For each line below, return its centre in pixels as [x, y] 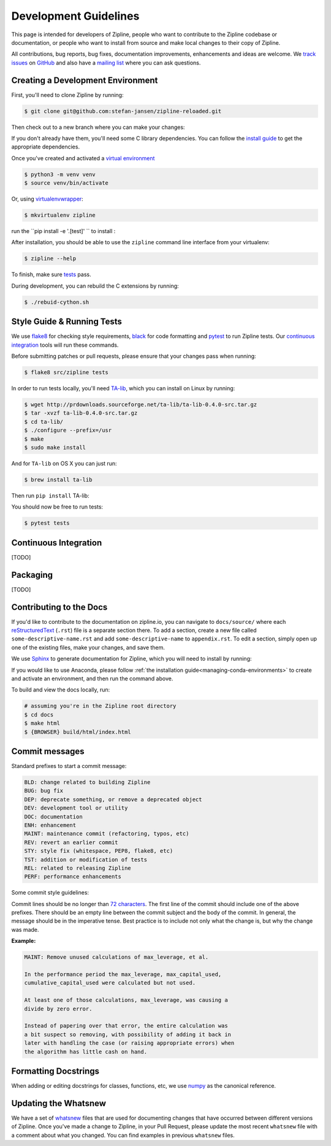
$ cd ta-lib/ [44, 421]
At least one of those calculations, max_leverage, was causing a [126, 1000]
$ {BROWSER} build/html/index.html [78, 732]
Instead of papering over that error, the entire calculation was [126, 1026]
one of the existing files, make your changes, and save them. [88, 647]
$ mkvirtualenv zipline [60, 215]
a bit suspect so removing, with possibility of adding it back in [128, 1034]
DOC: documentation [53, 817]
